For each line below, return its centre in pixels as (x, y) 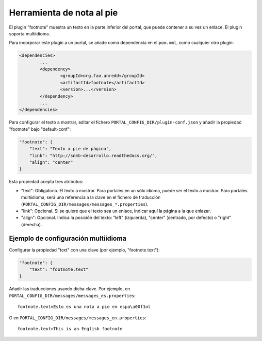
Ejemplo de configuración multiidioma (68, 238)
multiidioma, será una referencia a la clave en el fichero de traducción (91, 197)
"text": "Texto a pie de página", (70, 149)
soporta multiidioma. (30, 33)
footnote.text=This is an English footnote (70, 329)
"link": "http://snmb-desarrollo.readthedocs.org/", (93, 155)
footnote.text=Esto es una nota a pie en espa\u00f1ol (84, 307)
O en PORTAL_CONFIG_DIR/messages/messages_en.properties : (78, 318)
